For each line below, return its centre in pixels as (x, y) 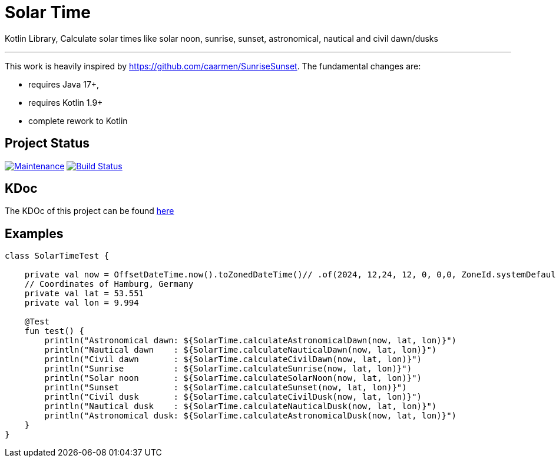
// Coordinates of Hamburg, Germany (109, 284)
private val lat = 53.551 (84, 294)
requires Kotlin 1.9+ (66, 102)
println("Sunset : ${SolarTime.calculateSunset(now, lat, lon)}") (226, 388)
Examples (34, 233)
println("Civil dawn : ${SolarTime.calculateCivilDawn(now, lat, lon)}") (233, 359)
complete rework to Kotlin (78, 120)
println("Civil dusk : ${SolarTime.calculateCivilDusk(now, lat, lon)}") (233, 397)
